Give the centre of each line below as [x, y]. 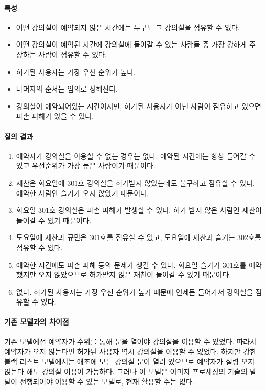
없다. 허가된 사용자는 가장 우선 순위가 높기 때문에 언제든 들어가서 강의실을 [135, 291]
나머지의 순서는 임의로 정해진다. [67, 89]
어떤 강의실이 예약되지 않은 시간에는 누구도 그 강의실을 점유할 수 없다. [128, 27]
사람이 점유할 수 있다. [73, 54]
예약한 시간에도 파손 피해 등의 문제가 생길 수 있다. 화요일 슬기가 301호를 [131, 264]
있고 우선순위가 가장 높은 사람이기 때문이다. [86, 166]
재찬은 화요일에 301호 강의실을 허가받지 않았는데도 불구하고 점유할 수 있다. [135, 182]
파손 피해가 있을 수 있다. [55, 116]
